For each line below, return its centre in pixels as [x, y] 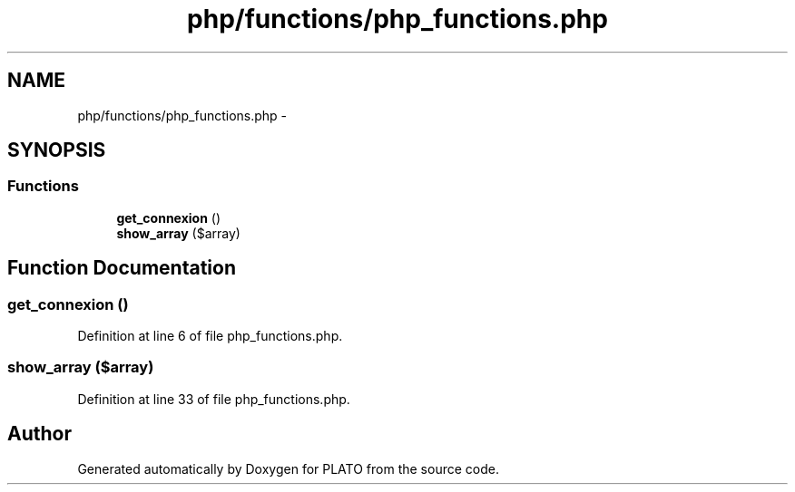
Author [39, 434]
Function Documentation [122, 268]
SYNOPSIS [57, 150]
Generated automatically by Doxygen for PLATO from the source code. [288, 468]
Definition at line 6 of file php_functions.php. [210, 336]
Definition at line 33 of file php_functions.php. [214, 399]
